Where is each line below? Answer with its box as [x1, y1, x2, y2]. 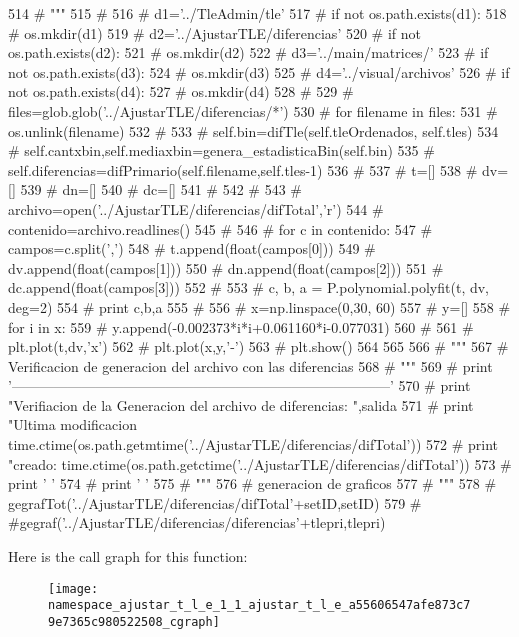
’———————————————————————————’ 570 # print [8, 375, 471, 396]
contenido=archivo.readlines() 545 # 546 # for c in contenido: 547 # [8, 218, 433, 239]
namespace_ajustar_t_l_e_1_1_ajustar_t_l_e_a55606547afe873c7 [48, 598, 471, 613]
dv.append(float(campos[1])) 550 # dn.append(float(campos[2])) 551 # [8, 257, 444, 278]
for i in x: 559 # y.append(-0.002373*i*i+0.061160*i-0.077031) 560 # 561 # [8, 316, 474, 337]
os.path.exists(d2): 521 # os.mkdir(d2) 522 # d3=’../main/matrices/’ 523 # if [8, 42, 489, 63]
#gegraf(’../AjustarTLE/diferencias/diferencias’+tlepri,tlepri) [8, 512, 386, 533]
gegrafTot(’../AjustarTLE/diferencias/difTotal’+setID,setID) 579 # [8, 492, 422, 513]
